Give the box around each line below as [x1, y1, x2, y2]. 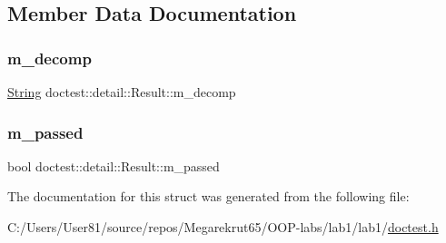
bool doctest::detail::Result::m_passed [7, 156, 220, 175]
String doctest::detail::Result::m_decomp [7, 83, 236, 101]
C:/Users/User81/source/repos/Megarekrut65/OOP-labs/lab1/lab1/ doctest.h [7, 218, 439, 236]
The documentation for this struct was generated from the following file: [7, 187, 410, 206]
